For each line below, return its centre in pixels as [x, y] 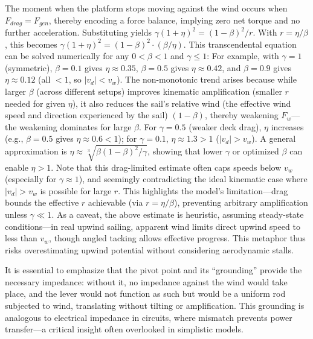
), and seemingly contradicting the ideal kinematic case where [193, 179]
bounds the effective [42, 202]
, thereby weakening [241, 115]
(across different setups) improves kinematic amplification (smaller [159, 91]
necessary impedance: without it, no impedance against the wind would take [146, 281]
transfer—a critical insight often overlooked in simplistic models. [124, 329]
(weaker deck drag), [225, 126]
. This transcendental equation [240, 44]
